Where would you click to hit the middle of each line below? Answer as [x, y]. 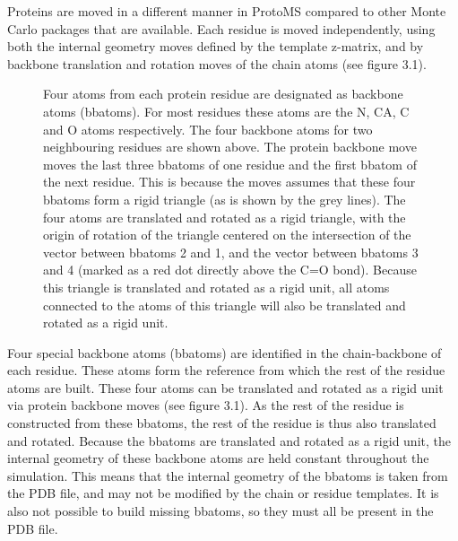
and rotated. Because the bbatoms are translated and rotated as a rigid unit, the [229, 440]
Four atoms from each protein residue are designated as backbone [223, 94]
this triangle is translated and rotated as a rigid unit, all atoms [216, 287]
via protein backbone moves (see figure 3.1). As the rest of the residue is [206, 405]
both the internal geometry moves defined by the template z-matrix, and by [216, 46]
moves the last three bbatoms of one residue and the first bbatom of [230, 164]
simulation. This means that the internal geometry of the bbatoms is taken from [228, 475]
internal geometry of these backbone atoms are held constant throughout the [218, 458]
